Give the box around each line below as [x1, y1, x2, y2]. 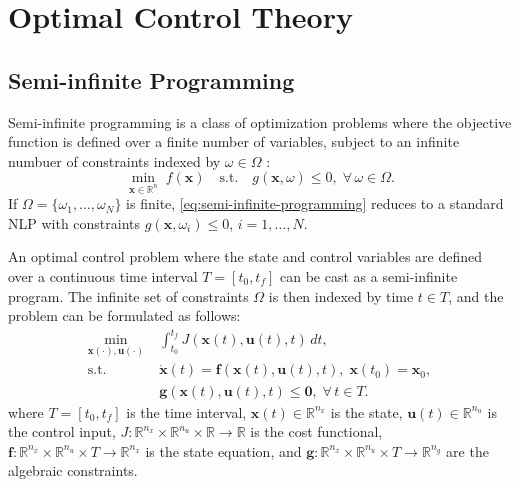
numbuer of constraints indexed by [8, 150, 221, 171]
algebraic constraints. [8, 460, 138, 481]
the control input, [8, 421, 116, 442]
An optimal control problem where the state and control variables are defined [8, 246, 483, 267]
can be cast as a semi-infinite [280, 265, 458, 286]
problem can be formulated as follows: [8, 305, 241, 326]
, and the [448, 285, 504, 306]
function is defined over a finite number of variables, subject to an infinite [8, 131, 460, 152]
